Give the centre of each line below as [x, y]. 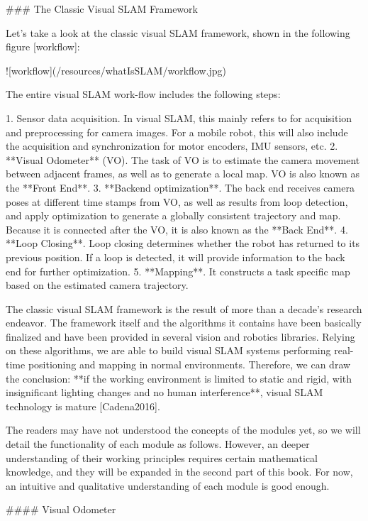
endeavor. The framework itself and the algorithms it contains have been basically [184, 323]
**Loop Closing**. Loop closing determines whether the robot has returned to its [183, 243]
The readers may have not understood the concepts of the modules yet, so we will [183, 430]
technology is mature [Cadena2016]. [83, 406]
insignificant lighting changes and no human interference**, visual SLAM [165, 392]
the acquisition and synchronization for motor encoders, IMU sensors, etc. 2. [172, 146]
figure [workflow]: [43, 46]
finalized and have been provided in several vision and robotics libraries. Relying [180, 336]
